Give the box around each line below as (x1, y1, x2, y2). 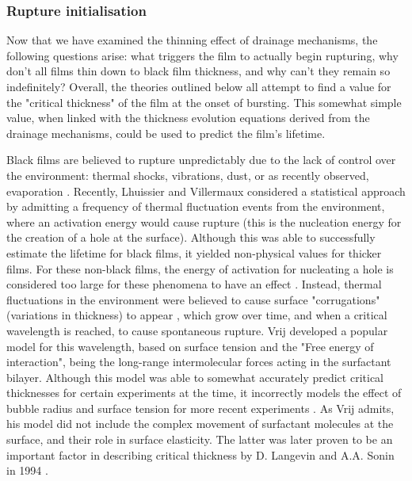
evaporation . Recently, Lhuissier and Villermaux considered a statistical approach (6, 182, 406, 199)
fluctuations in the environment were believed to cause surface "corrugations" (6, 291, 380, 307)
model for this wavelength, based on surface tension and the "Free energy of (6, 338, 374, 354)
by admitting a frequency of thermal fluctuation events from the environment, (6, 198, 385, 215)
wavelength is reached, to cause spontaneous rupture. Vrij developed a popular (6, 322, 388, 338)
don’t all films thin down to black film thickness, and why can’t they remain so (6, 63, 391, 79)
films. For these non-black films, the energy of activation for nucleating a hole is (6, 260, 394, 277)
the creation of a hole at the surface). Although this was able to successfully (6, 229, 376, 246)
